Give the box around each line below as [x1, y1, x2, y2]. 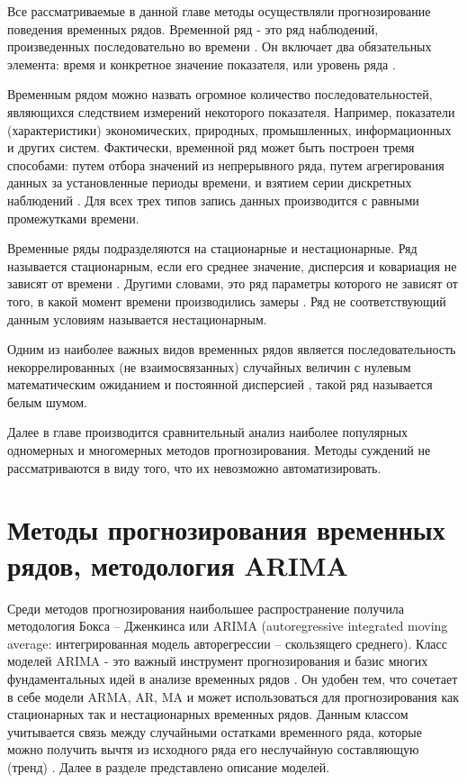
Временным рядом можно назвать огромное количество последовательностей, [7, 85, 433, 104]
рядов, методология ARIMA [7, 546, 348, 583]
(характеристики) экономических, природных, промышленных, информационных [7, 120, 452, 139]
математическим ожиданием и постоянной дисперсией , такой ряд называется [7, 375, 433, 394]
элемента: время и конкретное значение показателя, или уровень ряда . [7, 54, 396, 73]
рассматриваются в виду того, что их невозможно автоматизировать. [7, 458, 382, 477]
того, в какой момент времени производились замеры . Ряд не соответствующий [7, 291, 446, 310]
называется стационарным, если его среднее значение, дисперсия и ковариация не [7, 256, 457, 275]
